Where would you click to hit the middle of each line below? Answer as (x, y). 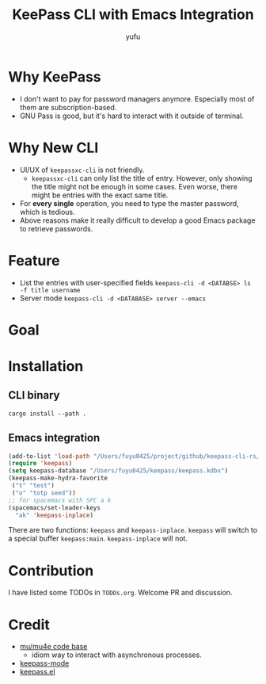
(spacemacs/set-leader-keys (55, 508)
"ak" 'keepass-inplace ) (54, 515)
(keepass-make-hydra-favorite (58, 478)
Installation (46, 366)
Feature (34, 260)
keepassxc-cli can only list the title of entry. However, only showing (142, 178)
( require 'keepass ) (40, 464)
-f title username (50, 290)
